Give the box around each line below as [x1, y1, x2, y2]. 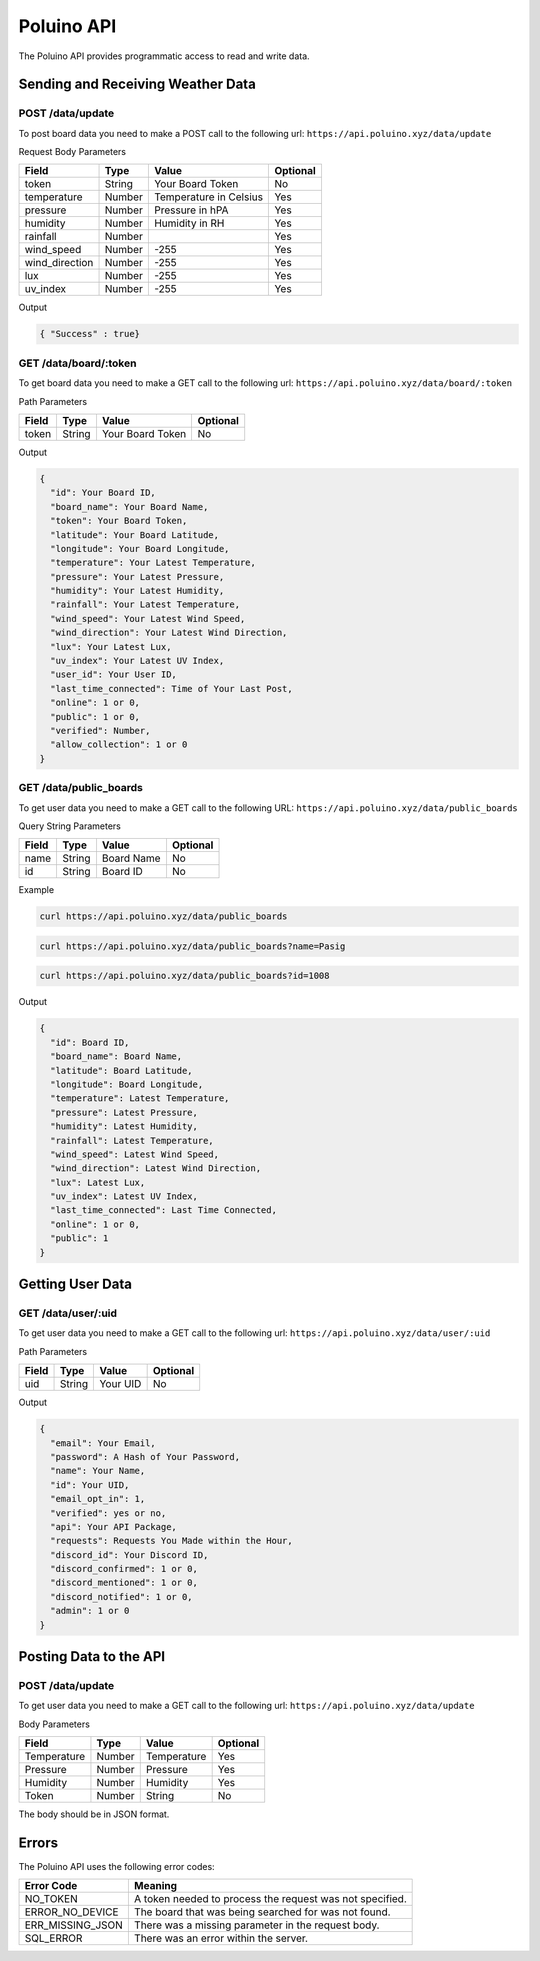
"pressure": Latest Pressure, [50, 1106, 199, 1118]
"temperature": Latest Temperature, [50, 1093, 230, 1104]
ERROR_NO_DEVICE [24, 1905, 119, 1919]
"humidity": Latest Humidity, [50, 1121, 199, 1132]
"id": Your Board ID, [50, 487, 157, 499]
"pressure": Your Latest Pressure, [50, 571, 225, 582]
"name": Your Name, [50, 1465, 146, 1477]
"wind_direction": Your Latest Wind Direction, [50, 627, 288, 639]
